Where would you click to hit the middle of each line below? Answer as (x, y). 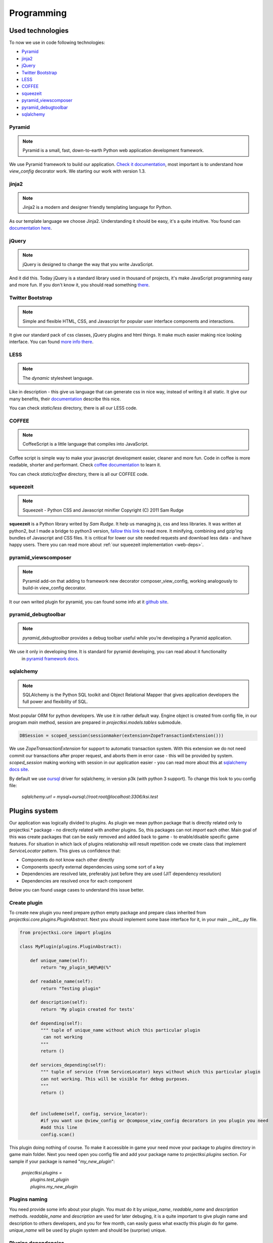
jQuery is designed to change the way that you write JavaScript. (88, 264)
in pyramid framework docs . (50, 658)
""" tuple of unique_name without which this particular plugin (120, 1030)
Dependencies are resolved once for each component (77, 881)
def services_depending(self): (68, 1065)
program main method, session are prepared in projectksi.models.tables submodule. (96, 722)
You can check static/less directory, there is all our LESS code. (73, 408)
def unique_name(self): (59, 960)
